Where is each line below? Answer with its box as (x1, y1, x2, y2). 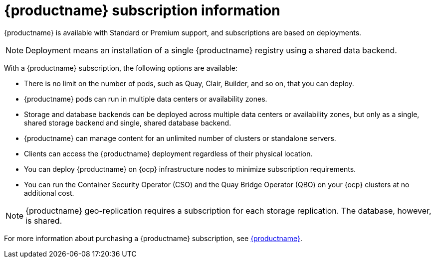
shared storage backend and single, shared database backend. (24, 118, 231, 127)
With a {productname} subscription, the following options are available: (4, 63, 237, 72)
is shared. (25, 215, 62, 226)
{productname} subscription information (4, 2, 280, 19)
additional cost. (24, 188, 74, 197)
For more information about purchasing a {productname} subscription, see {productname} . (4, 234, 302, 243)
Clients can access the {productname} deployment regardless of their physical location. (24, 149, 313, 158)
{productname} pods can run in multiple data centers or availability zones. (24, 94, 267, 103)
